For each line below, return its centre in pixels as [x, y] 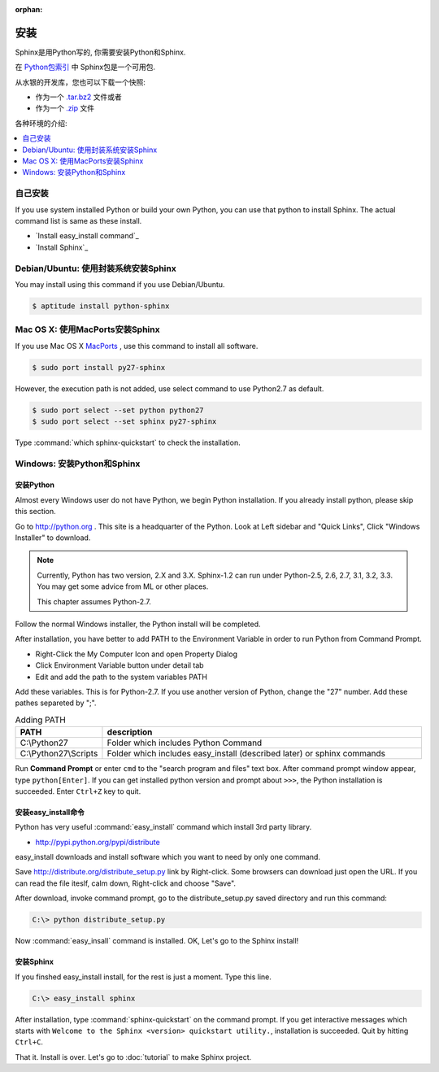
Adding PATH [41, 720]
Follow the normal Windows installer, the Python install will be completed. [138, 624]
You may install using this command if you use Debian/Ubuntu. [120, 284]
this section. [35, 512]
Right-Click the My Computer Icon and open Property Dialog [136, 654]
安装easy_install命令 [50, 812]
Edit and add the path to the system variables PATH [121, 677]
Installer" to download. [53, 538]
